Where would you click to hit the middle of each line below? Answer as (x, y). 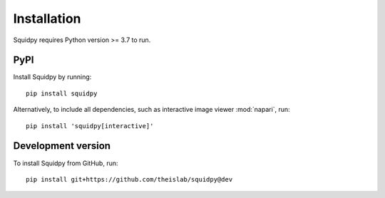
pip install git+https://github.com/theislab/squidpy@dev (129, 179)
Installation (47, 19)
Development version (62, 146)
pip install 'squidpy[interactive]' (90, 126)
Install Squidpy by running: (52, 77)
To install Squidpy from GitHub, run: (66, 163)
